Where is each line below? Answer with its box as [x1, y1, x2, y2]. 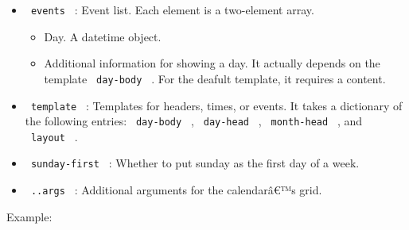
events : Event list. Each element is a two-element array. [30, 2, 314, 17]
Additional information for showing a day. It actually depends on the [44, 55, 380, 71]
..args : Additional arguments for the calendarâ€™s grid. [30, 182, 322, 198]
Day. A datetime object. [44, 28, 162, 44]
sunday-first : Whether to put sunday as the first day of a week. [30, 155, 360, 171]
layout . [30, 128, 78, 144]
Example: [6, 208, 53, 224]
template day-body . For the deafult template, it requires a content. [44, 70, 386, 86]
